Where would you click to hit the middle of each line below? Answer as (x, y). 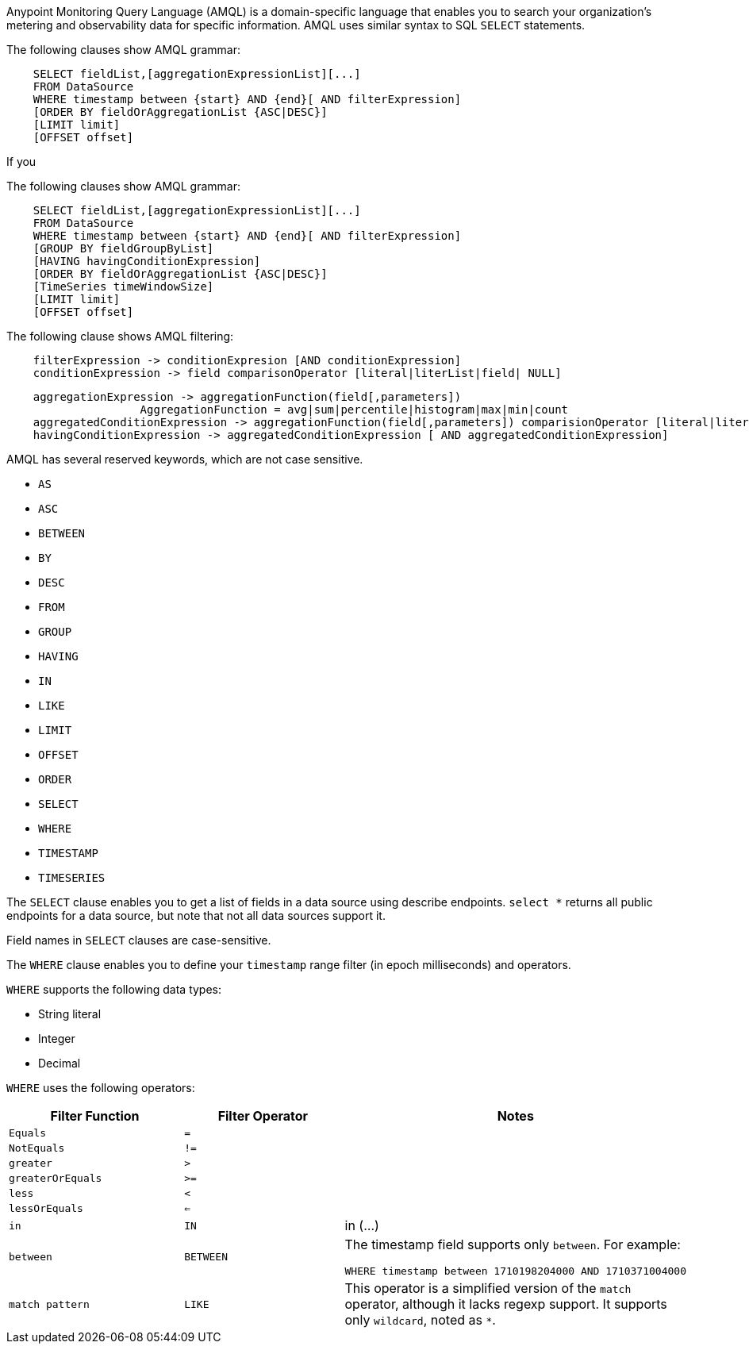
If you (21, 162)
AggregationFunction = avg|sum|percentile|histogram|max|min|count (354, 410)
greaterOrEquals (56, 1178)
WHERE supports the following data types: (114, 989)
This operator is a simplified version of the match (488, 1288)
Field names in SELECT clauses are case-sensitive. (139, 940)
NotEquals (37, 1148)
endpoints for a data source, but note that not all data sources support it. (196, 915)
